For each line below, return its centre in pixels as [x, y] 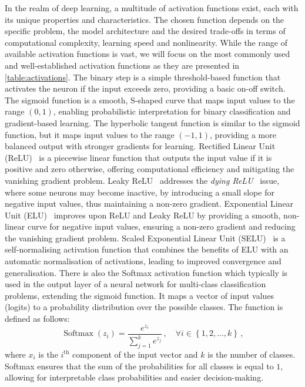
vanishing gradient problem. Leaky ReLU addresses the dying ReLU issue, [142, 180]
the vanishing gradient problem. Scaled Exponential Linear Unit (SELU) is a [145, 238]
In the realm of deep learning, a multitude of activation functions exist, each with [152, 8]
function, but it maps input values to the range [90, 134]
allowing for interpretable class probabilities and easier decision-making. [134, 377]
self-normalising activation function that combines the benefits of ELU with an [147, 249]
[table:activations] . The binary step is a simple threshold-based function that [143, 77]
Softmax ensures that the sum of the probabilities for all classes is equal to [139, 366]
